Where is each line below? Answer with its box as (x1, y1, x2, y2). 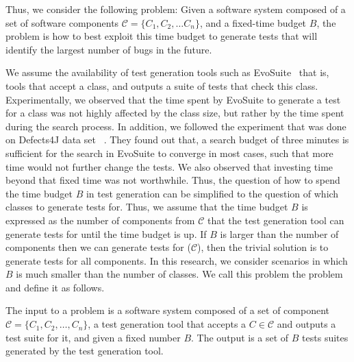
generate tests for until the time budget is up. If (5, 226, 207, 241)
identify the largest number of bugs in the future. (5, 42, 212, 56)
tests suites (302, 330, 349, 344)
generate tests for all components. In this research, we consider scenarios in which (5, 253, 348, 267)
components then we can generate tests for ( (5, 240, 191, 254)
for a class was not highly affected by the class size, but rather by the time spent (5, 106, 344, 120)
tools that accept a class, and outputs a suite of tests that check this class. (5, 78, 318, 93)
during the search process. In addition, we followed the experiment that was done (5, 119, 346, 133)
